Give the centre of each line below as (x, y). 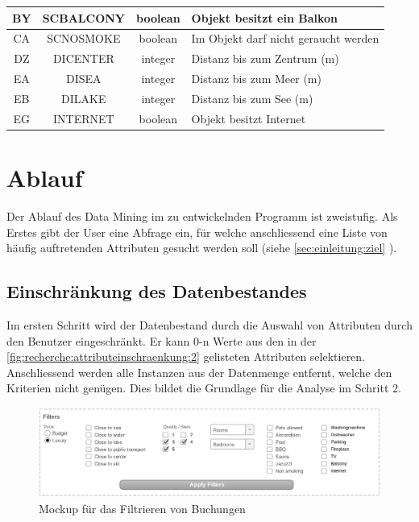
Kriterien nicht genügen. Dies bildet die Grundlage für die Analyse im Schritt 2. (204, 388)
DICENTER (83, 58)
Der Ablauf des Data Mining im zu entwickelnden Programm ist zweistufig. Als (202, 215)
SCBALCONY (84, 17)
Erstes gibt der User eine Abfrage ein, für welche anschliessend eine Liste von (197, 232)
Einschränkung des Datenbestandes (157, 291)
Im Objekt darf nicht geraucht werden (285, 38)
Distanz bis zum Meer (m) (256, 79)
